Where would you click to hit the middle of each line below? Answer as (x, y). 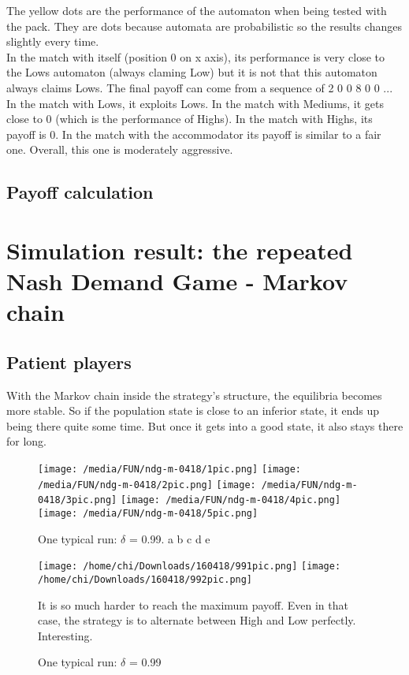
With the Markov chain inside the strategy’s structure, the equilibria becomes (194, 395)
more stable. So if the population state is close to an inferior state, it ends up (193, 410)
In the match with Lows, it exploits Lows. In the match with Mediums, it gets (195, 103)
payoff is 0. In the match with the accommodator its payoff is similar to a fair (194, 134)
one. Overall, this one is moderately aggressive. (120, 149)
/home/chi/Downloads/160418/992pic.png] (145, 579)
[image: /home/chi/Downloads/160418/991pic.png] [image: (190, 567)
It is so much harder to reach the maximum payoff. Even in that (193, 604)
